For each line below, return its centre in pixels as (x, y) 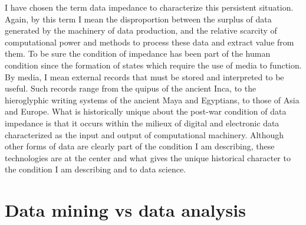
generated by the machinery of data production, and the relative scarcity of (141, 30)
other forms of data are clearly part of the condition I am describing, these (140, 146)
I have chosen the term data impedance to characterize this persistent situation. (149, 7)
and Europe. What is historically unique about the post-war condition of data (146, 111)
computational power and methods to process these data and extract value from (149, 42)
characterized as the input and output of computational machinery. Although (144, 134)
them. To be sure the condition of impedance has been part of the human (138, 53)
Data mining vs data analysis (125, 210)
